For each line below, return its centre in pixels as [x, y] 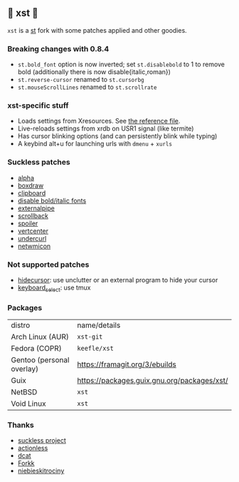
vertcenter [33, 231]
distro [21, 325]
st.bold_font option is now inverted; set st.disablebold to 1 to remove [121, 64]
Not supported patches [48, 265]
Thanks [21, 425]
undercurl [32, 238]
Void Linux [28, 404]
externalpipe [36, 208]
